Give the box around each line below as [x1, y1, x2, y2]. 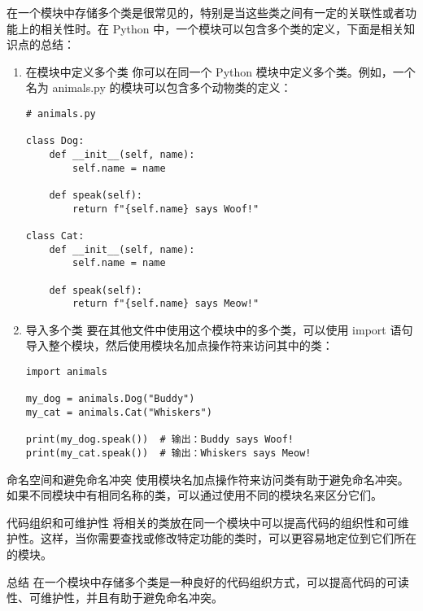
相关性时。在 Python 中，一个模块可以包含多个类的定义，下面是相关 [40, 20, 404, 37]
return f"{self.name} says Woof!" [72, 203, 259, 215]
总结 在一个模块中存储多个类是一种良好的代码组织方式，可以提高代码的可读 [7, 573, 409, 590]
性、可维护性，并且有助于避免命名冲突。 [7, 589, 223, 606]
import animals [25, 366, 108, 378]
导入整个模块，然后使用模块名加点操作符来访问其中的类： [25, 337, 334, 354]
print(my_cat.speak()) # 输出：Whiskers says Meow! [25, 447, 312, 459]
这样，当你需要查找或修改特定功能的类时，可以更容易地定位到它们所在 [40, 530, 416, 547]
